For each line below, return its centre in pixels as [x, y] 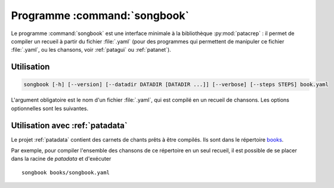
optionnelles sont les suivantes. [50, 108]
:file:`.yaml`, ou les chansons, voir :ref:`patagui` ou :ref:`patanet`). [91, 50]
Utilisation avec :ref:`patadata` [69, 125]
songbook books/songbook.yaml [66, 172]
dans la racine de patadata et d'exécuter [61, 159]
